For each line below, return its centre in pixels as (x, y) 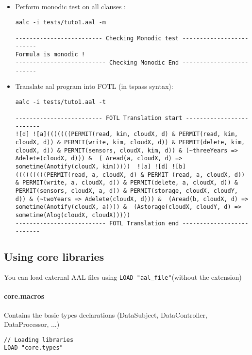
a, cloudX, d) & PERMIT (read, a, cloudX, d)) (168, 175)
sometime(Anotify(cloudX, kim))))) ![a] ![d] (92, 167)
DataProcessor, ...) (32, 324)
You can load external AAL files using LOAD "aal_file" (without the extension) (123, 277)
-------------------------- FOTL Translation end (97, 223)
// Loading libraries (39, 340)
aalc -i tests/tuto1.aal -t (60, 102)
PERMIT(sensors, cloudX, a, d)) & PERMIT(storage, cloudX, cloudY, (126, 191)
